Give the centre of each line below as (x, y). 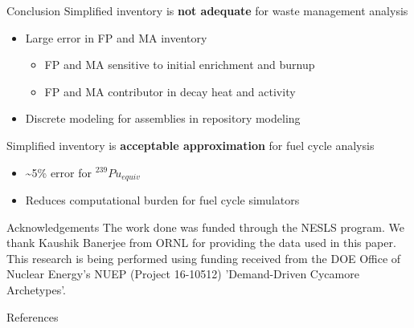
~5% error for (59, 172)
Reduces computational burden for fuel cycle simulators (162, 200)
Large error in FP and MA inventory (116, 37)
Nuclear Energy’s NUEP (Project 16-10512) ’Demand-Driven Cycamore (183, 274)
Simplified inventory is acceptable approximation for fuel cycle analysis (191, 145)
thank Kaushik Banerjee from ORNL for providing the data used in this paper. (201, 243)
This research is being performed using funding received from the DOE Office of (204, 258)
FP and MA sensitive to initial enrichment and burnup (180, 65)
